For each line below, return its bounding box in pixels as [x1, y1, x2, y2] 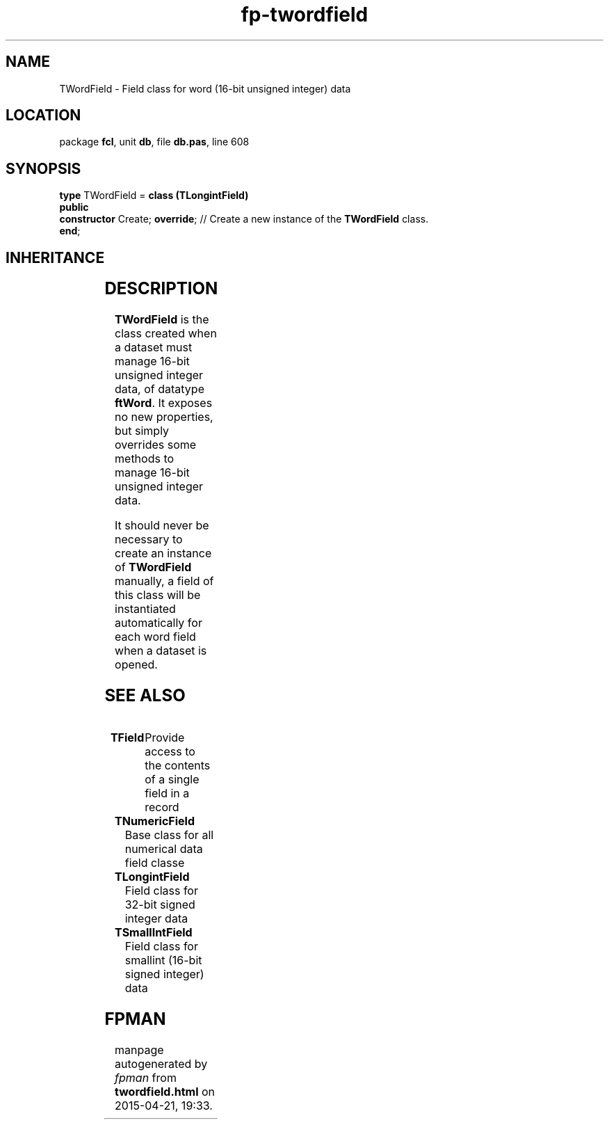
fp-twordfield [241, 3, 368, 26]
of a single [145, 772, 200, 786]
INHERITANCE [6, 248, 105, 266]
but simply [115, 424, 170, 438]
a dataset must [115, 340, 193, 355]
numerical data [124, 841, 203, 856]
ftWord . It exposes [115, 396, 213, 410]
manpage [115, 1042, 164, 1057]
